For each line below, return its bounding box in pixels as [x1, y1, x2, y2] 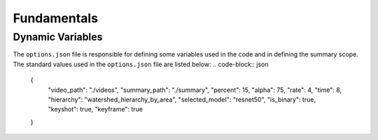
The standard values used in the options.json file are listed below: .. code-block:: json [13, 60, 269, 68]
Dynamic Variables [13, 31, 103, 43]
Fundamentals [13, 10, 98, 26]
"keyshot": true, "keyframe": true [48, 105, 143, 114]
